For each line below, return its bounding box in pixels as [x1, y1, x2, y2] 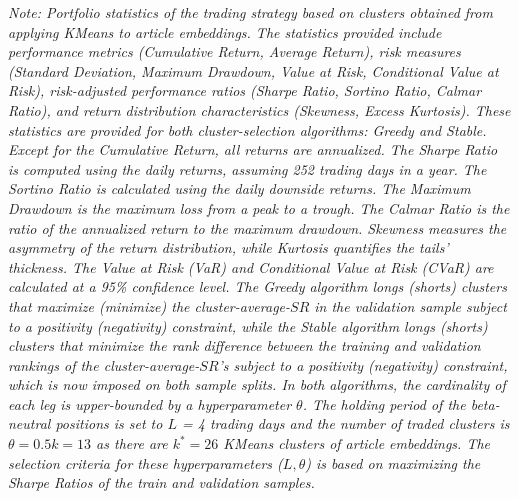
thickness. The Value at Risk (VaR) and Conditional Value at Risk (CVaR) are [8, 256, 494, 277]
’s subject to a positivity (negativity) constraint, [218, 354, 508, 375]
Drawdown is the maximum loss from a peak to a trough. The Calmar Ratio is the [8, 197, 510, 218]
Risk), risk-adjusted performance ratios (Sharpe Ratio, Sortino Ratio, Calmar [8, 80, 482, 101]
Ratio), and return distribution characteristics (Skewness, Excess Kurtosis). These [8, 99, 511, 120]
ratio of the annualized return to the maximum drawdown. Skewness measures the [8, 217, 507, 238]
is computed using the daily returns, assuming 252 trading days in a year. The [8, 158, 487, 179]
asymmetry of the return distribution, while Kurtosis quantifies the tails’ [8, 237, 449, 258]
